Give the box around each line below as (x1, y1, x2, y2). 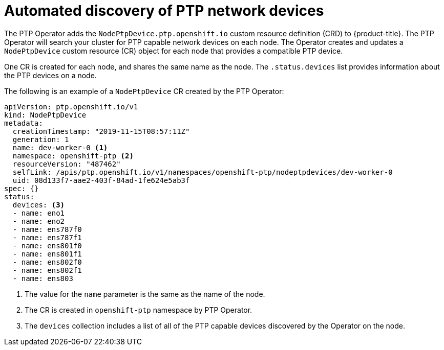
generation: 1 (12, 135, 69, 144)
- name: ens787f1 (12, 233, 82, 242)
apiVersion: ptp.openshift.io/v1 (4, 102, 138, 111)
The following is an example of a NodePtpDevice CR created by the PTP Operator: (4, 86, 284, 96)
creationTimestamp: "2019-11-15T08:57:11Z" (12, 127, 190, 135)
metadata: (4, 119, 43, 127)
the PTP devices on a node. (4, 71, 97, 80)
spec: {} (4, 184, 39, 193)
